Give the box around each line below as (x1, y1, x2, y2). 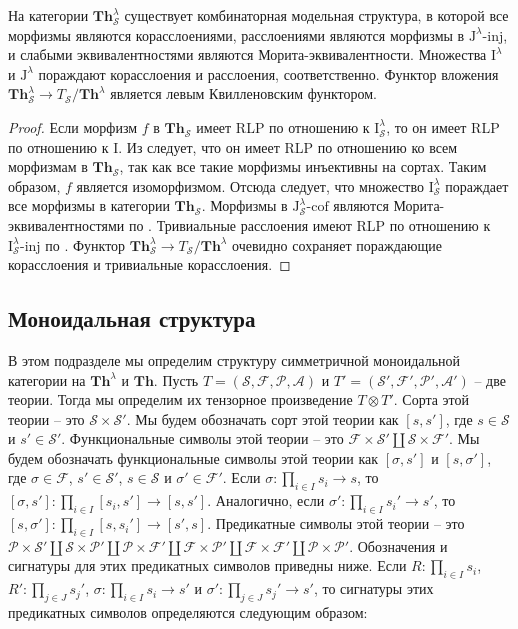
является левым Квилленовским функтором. (110, 83, 377, 104)
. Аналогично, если (207, 490, 325, 511)
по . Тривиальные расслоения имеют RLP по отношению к (128, 214, 491, 235)
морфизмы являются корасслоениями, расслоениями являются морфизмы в (8, 24, 465, 45)
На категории (8, 5, 89, 25)
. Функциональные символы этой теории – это (61, 428, 344, 449)
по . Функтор (45, 234, 126, 255)
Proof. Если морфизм (8, 116, 138, 137)
